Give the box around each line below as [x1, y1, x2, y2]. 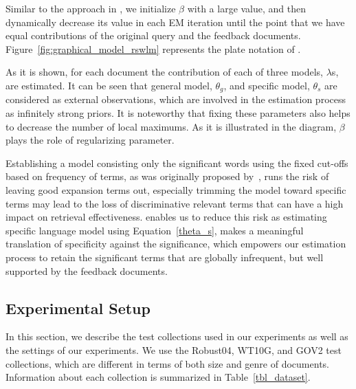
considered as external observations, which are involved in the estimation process [5, 92, 346, 107]
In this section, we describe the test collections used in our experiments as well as [5, 329, 348, 344]
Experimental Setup [5, 297, 151, 318]
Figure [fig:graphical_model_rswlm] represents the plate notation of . [5, 41, 301, 56]
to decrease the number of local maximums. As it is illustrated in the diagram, [5, 119, 337, 133]
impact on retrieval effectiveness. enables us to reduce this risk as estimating [5, 210, 327, 224]
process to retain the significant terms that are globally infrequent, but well [5, 249, 324, 264]
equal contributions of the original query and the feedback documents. [5, 28, 301, 43]
